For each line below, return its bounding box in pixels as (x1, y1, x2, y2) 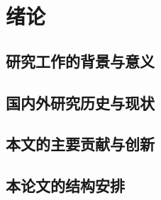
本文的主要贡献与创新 (6, 133, 155, 155)
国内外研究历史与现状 (6, 91, 155, 113)
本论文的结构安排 (6, 175, 125, 196)
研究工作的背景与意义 (6, 49, 155, 71)
